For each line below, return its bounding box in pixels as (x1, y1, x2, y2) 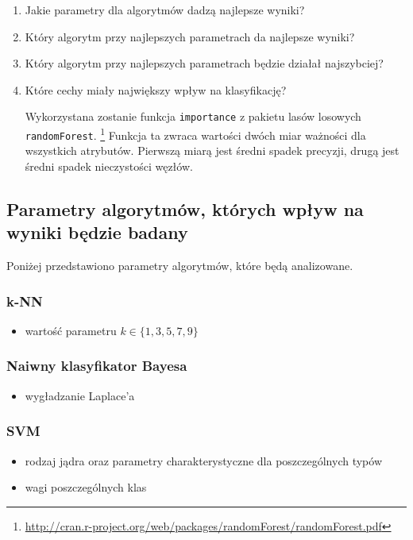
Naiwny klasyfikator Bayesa (6, 356, 187, 376)
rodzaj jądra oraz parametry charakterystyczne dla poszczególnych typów (25, 452, 382, 469)
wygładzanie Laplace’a (25, 387, 135, 403)
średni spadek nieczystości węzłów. (25, 157, 193, 174)
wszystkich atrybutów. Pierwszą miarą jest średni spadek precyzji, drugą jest (25, 142, 399, 159)
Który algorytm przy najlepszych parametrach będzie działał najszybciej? (25, 55, 384, 71)
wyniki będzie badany (6, 220, 188, 245)
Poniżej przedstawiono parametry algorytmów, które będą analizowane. (6, 257, 353, 274)
